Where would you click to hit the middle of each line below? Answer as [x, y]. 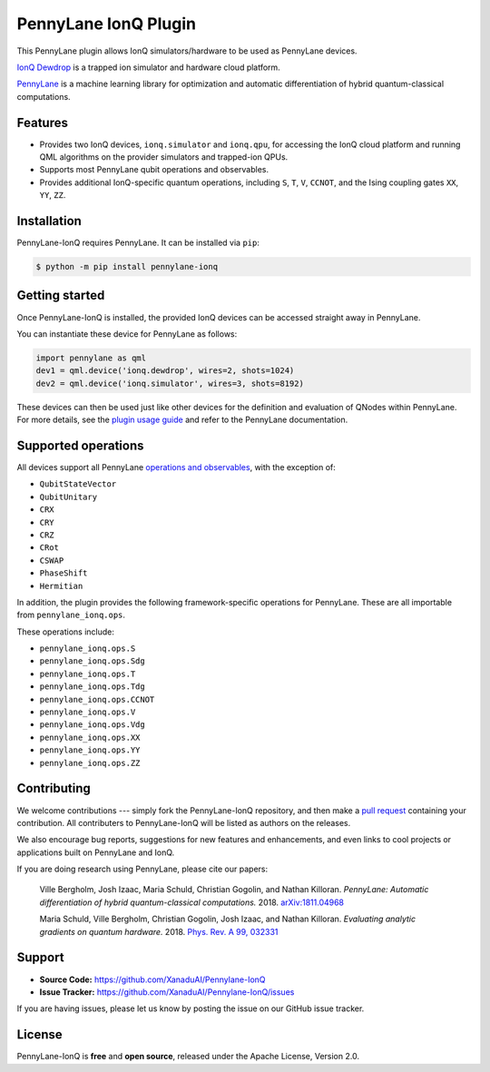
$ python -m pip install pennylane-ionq [127, 267]
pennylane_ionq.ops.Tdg [92, 687]
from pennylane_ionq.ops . [71, 615]
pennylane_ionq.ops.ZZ [90, 763]
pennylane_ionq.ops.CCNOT [97, 699]
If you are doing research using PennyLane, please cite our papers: [142, 869]
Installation [49, 221]
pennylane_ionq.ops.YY [90, 750]
